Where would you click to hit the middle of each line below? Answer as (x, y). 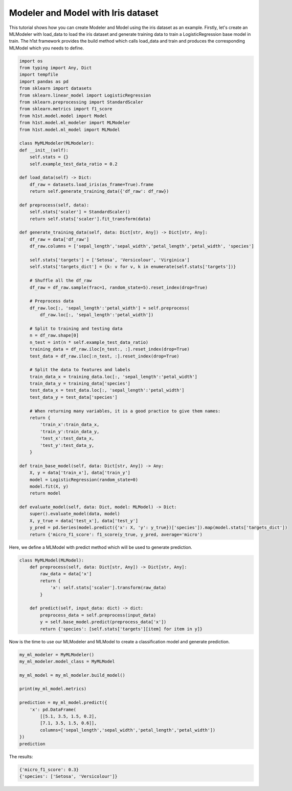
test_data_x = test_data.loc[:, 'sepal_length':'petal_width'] (107, 390)
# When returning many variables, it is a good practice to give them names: (125, 411)
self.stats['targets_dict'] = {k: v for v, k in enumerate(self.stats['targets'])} (133, 267)
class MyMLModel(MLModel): (52, 560)
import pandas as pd (44, 81)
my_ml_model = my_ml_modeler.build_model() (72, 675)
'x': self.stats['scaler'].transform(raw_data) (108, 588)
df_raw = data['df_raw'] (59, 239)
